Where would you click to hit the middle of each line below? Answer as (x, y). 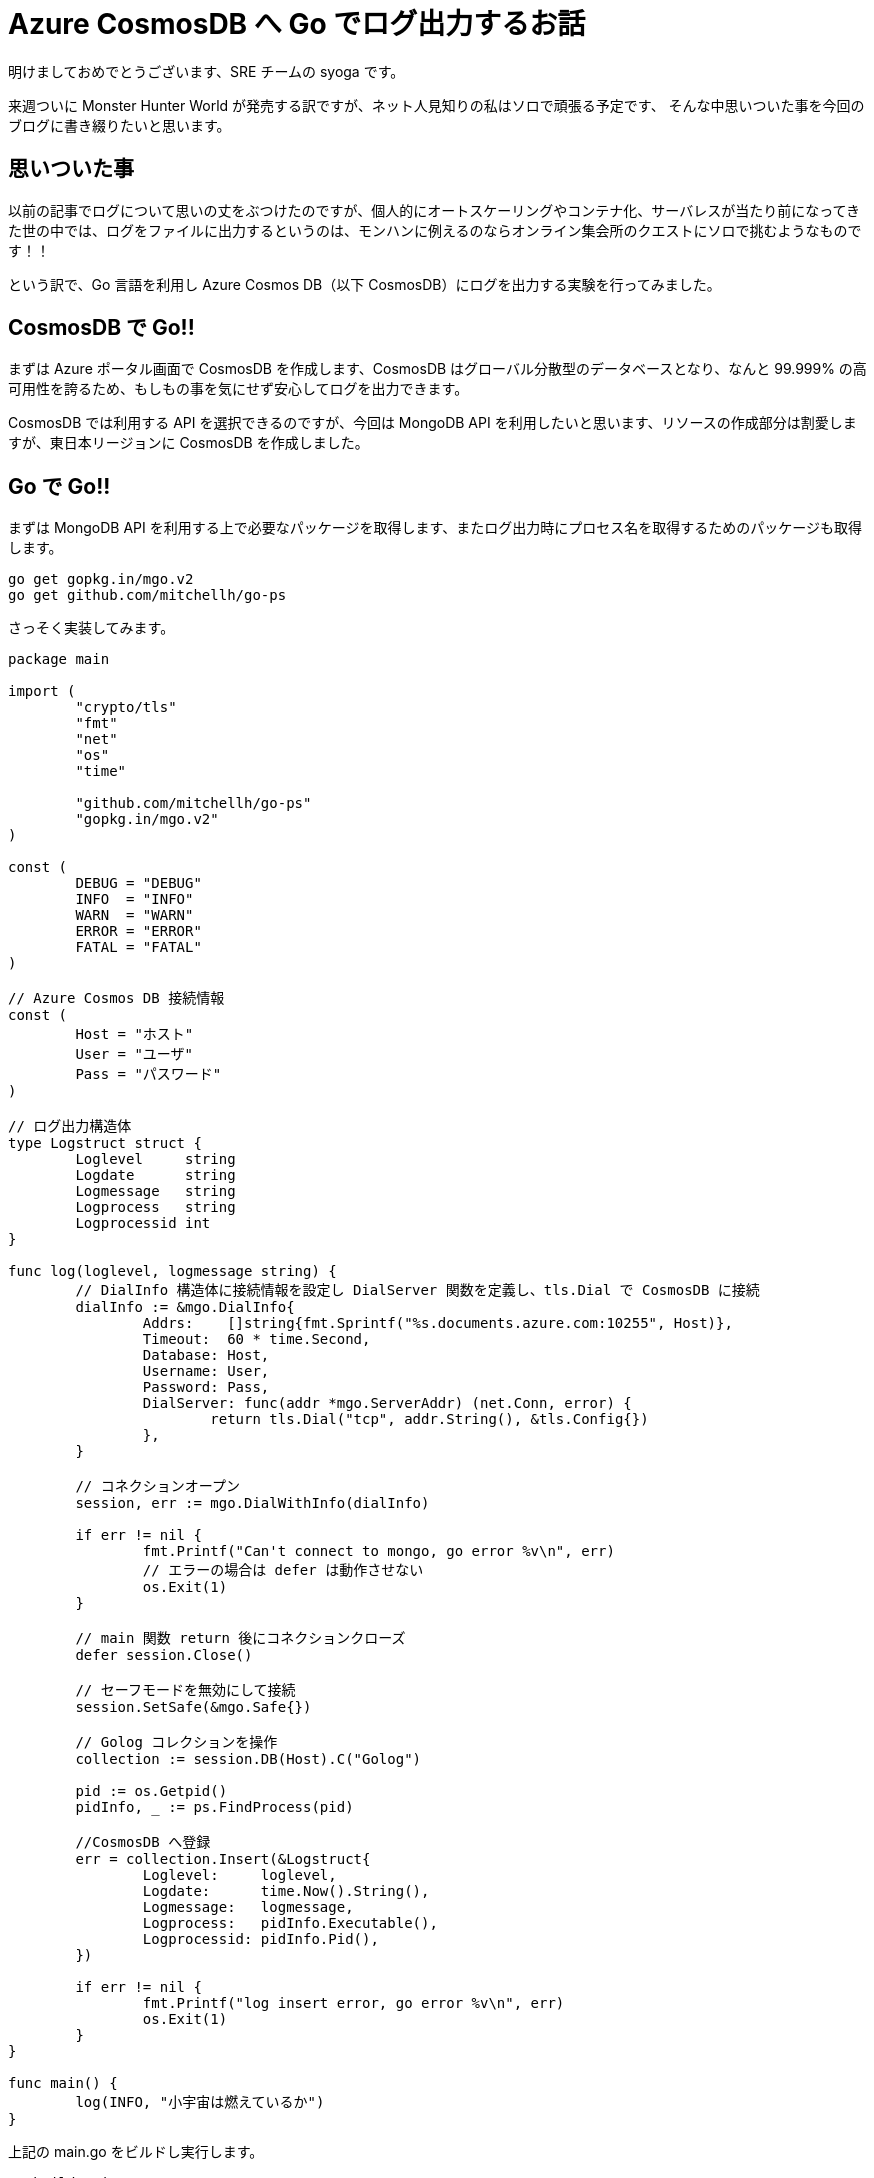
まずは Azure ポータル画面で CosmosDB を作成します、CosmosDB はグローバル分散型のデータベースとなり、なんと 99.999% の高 (437, 369)
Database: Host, (206, 1355)
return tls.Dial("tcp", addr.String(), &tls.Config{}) (429, 1419)
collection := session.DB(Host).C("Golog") (248, 1759)
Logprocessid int (143, 1223)
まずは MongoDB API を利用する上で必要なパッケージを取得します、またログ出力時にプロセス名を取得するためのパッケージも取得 (435, 528)
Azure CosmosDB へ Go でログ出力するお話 (297, 24)
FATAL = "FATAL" (138, 947)
